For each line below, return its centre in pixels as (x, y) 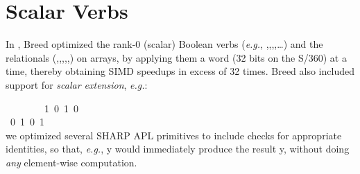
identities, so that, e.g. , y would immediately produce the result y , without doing (178, 149)
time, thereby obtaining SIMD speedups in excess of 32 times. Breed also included (180, 71)
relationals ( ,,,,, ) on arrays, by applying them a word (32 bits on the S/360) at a (176, 57)
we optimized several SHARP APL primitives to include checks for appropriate (174, 135)
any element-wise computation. (71, 162)
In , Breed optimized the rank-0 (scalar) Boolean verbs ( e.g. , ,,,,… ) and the (164, 44)
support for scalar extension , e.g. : (77, 84)
